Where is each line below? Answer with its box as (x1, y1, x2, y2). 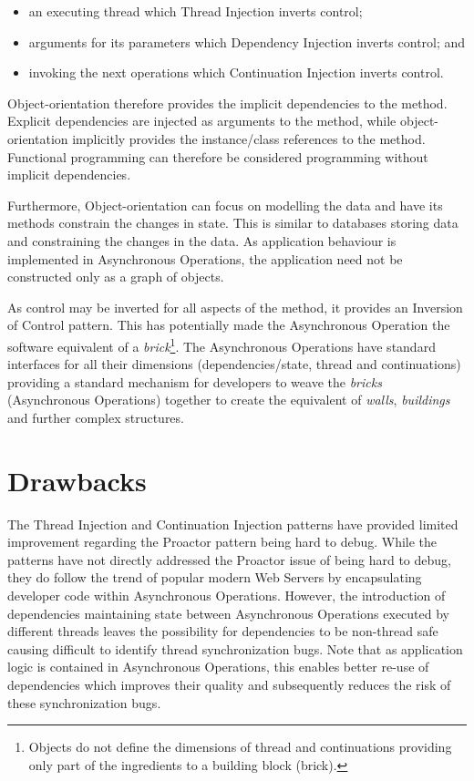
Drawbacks (7, 461, 147, 498)
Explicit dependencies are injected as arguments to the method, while (7, 111, 397, 130)
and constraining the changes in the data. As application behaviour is (7, 231, 397, 250)
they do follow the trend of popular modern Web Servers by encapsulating (7, 568, 422, 587)
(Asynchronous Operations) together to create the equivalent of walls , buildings (7, 390, 450, 409)
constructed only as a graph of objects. (7, 267, 224, 286)
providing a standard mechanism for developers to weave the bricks (7, 372, 382, 391)
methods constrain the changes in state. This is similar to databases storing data (7, 213, 459, 232)
